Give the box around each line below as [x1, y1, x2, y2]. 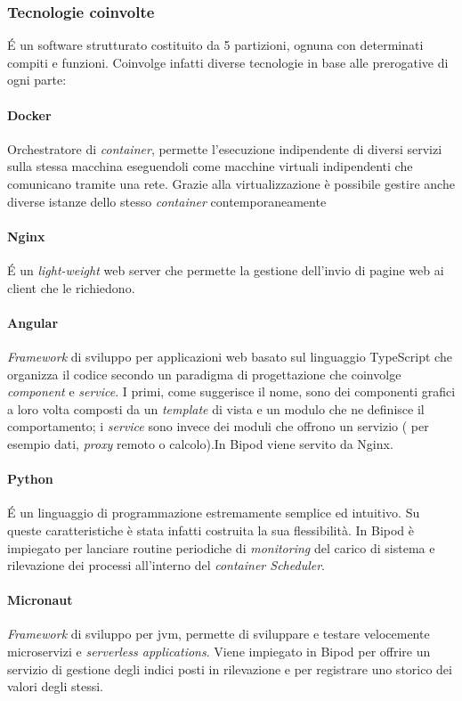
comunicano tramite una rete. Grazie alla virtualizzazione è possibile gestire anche [7, 174, 455, 192]
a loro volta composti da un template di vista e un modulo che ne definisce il [7, 399, 425, 418]
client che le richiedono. [7, 278, 135, 297]
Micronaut [7, 591, 73, 609]
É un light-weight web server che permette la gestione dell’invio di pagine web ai [7, 260, 444, 279]
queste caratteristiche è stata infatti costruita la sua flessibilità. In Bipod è [7, 520, 415, 539]
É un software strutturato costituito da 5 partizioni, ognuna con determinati [7, 36, 424, 54]
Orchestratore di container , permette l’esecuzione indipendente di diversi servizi [7, 139, 442, 158]
